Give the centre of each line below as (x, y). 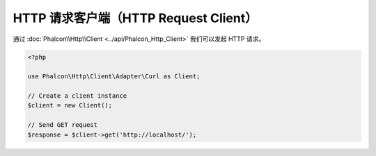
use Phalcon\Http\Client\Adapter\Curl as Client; (114, 77)
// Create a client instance (77, 96)
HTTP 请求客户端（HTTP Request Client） (135, 18)
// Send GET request (62, 125)
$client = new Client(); (70, 105)
